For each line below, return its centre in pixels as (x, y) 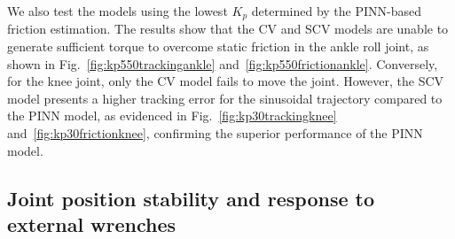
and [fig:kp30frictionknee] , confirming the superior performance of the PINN (215, 133)
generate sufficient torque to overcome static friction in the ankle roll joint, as (218, 46)
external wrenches (92, 224)
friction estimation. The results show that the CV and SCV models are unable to (228, 29)
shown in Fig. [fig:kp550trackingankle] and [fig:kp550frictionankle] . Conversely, (223, 63)
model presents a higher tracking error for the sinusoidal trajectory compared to (225, 98)
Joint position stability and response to (191, 198)
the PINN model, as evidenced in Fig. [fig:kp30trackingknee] (172, 116)
